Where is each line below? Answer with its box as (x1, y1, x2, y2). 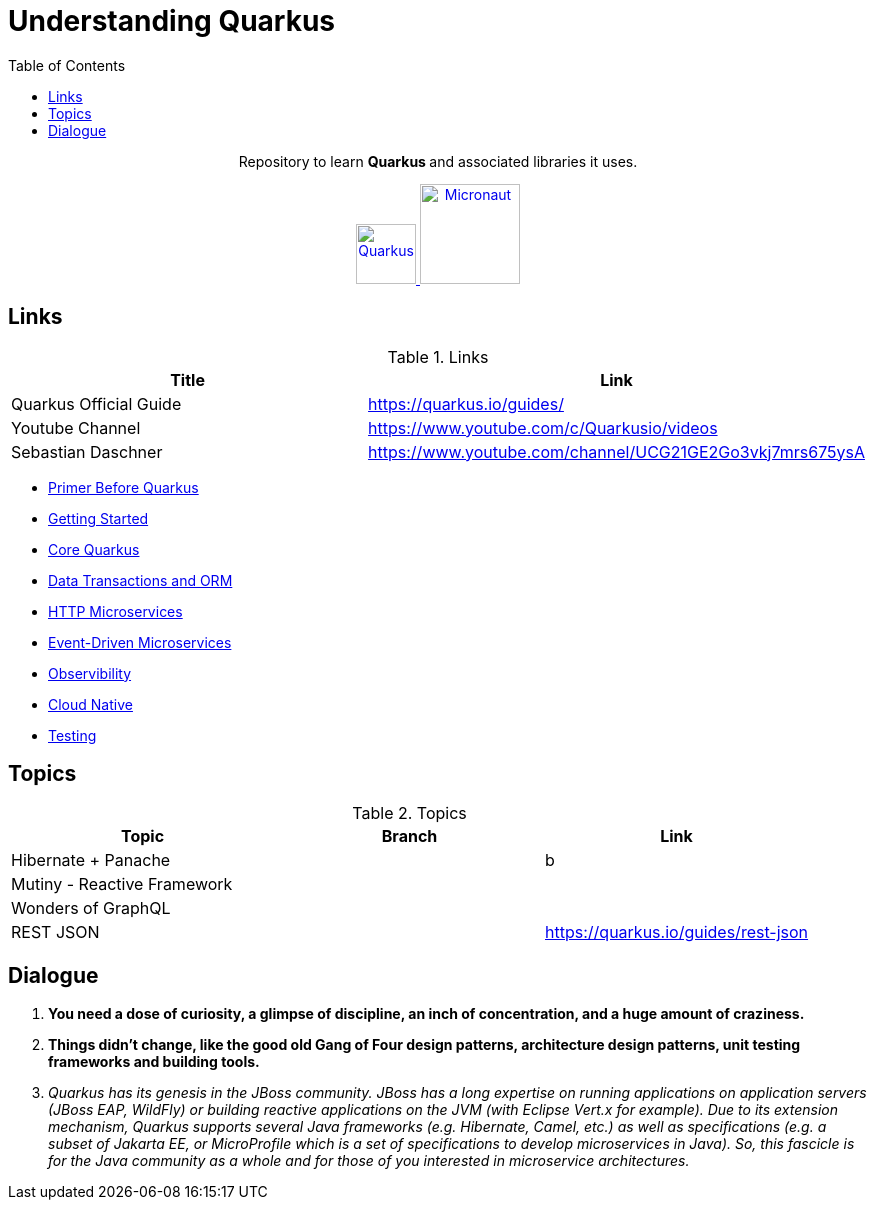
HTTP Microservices (48, 602, 183, 620)
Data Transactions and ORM (48, 571, 233, 589)
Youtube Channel (11, 417, 141, 438)
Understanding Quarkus (8, 4, 336, 38)
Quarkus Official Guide (11, 393, 182, 414)
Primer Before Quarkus (48, 478, 199, 496)
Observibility (48, 664, 132, 682)
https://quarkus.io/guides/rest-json (545, 922, 809, 943)
